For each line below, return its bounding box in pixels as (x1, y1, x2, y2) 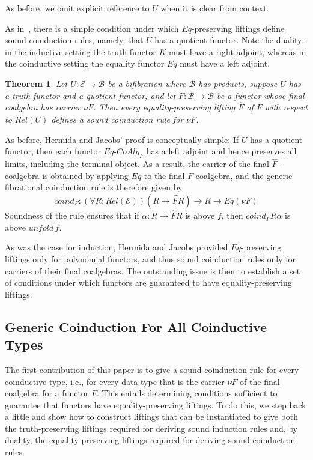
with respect (264, 101, 308, 113)
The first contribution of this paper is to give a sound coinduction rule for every (5, 363, 299, 375)
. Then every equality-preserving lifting (93, 101, 236, 113)
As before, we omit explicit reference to (5, 2, 150, 14)
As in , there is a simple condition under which (5, 22, 179, 34)
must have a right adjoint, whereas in (169, 45, 306, 58)
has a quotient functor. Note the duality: (154, 34, 305, 46)
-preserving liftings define (191, 22, 285, 34)
